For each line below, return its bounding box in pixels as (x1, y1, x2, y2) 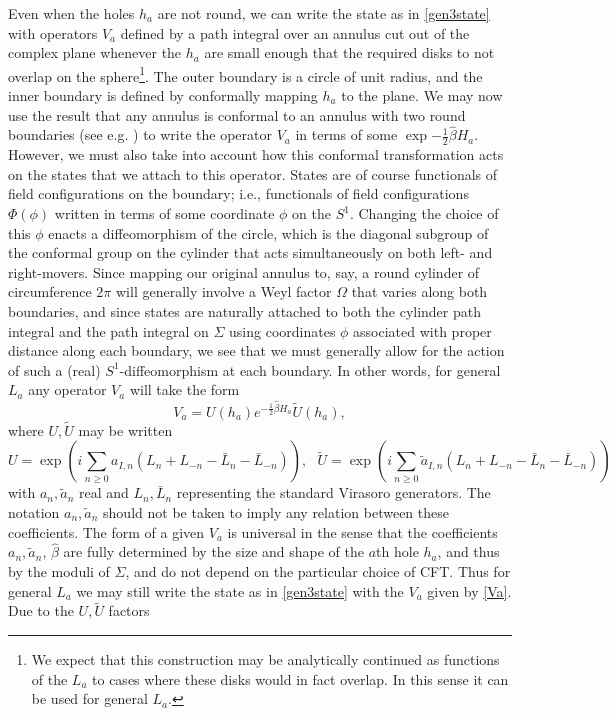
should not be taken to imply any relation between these (103, 502, 449, 523)
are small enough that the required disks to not (204, 42, 495, 63)
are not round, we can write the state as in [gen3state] (157, 3, 490, 23)
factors (108, 600, 150, 621)
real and (78, 482, 129, 503)
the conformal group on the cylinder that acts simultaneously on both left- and (8, 242, 493, 263)
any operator (28, 379, 107, 400)
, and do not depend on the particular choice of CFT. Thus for (125, 561, 511, 582)
